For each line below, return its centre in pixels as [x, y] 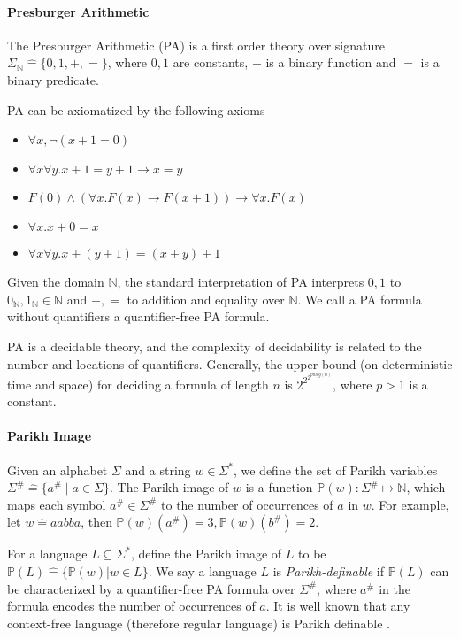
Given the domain [56, 282]
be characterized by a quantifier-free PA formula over [151, 588]
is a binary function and [331, 62]
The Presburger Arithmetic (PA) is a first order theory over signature [196, 45]
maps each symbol [57, 504]
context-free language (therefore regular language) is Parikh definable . [199, 623]
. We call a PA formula [360, 299]
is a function [279, 487]
